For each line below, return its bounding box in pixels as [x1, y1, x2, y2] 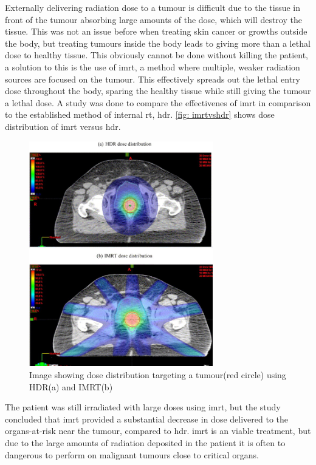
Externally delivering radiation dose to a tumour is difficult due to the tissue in [5, 1, 301, 13]
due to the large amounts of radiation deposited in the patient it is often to [5, 436, 286, 449]
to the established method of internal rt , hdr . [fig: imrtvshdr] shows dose [5, 108, 275, 121]
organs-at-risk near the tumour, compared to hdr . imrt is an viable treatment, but [5, 424, 311, 437]
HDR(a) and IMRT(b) [29, 380, 113, 393]
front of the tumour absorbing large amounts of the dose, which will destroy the [5, 13, 302, 25]
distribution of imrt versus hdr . [5, 120, 121, 132]
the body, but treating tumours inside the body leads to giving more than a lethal [5, 36, 311, 49]
